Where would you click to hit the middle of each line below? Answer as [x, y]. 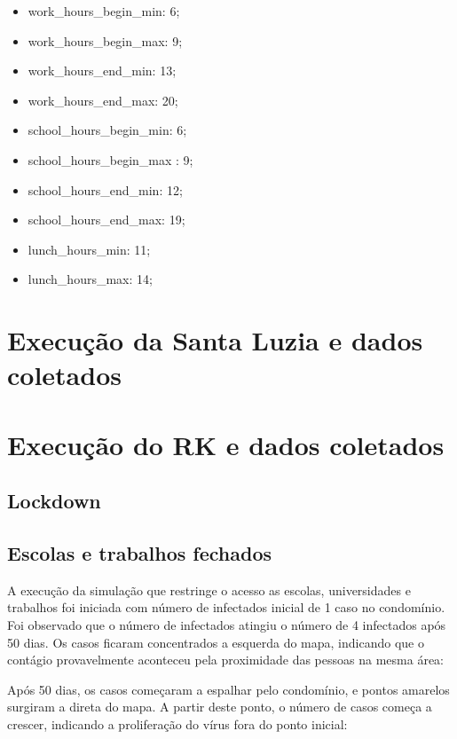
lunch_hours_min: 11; [89, 249]
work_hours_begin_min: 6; [104, 11]
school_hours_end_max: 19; [106, 220]
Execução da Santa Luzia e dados [215, 340]
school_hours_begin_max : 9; [110, 159]
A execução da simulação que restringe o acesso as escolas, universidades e [209, 590]
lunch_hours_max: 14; [90, 279]
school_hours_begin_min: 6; [107, 130]
